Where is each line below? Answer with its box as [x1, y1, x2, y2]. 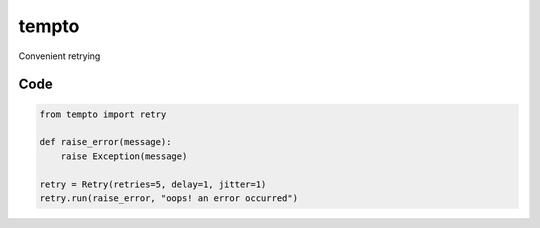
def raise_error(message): [39, 136, 172, 148]
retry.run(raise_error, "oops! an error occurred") [39, 192, 299, 204]
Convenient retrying [18, 50, 101, 62]
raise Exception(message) [60, 150, 188, 162]
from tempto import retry [39, 108, 167, 120]
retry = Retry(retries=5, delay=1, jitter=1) [39, 178, 267, 190]
